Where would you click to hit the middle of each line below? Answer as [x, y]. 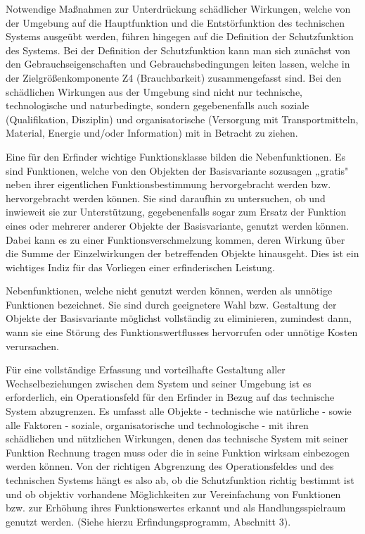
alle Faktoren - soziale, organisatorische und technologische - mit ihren [157, 424]
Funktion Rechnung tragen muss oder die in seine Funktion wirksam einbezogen [178, 452]
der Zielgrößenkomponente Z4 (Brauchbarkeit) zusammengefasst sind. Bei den [174, 77]
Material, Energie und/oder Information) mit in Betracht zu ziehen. [152, 133]
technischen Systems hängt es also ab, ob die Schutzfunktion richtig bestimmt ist [180, 480]
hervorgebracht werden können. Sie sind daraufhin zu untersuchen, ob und [166, 198]
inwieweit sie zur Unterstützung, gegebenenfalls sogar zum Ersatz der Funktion [176, 212]
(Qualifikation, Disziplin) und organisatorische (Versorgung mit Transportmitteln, [182, 119]
